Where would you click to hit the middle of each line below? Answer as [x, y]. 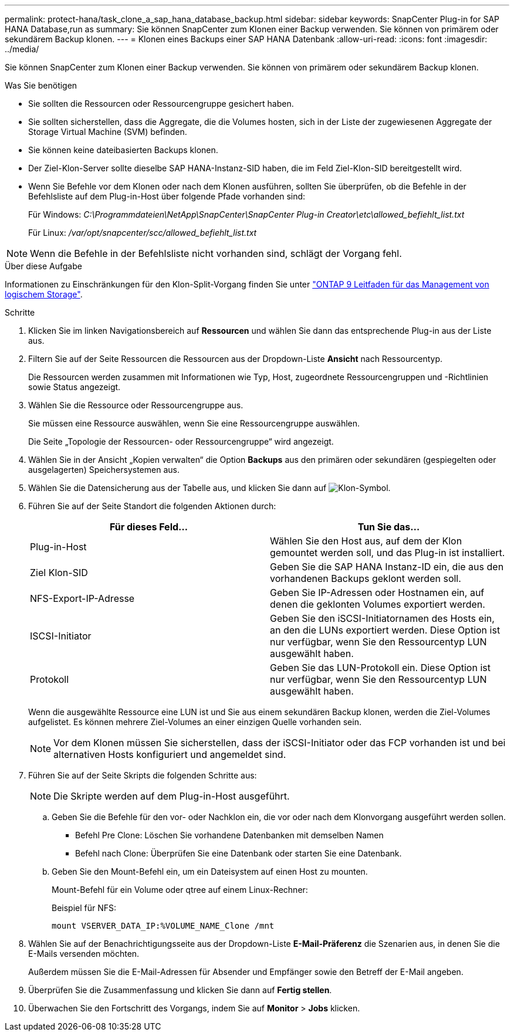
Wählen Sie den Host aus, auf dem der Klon [366, 541]
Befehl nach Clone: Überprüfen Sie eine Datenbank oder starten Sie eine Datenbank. [239, 853]
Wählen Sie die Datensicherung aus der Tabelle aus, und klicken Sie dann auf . [209, 488]
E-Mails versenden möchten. [84, 954]
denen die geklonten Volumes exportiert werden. [378, 604]
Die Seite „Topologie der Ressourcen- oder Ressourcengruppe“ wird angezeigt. [181, 441]
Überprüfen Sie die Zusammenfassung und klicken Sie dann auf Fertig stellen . [180, 990]
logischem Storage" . [44, 294]
